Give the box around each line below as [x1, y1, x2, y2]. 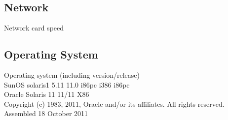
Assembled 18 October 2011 [4, 108, 88, 119]
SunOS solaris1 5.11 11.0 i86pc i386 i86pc [4, 79, 130, 90]
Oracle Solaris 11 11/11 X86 [4, 89, 89, 99]
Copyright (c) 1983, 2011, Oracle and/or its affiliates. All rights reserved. [4, 98, 225, 109]
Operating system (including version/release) [4, 70, 140, 80]
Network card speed [4, 23, 64, 33]
